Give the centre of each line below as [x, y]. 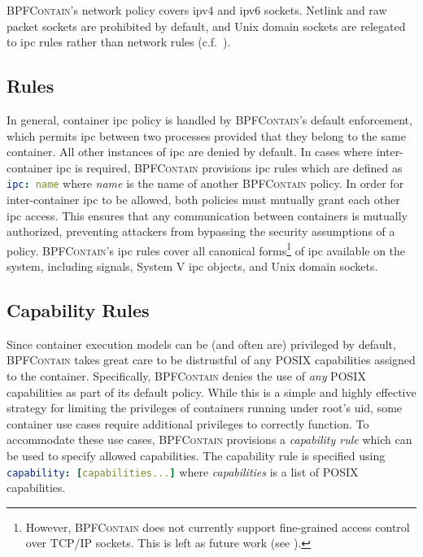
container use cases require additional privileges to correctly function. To [188, 423]
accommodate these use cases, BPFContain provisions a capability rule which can [209, 440]
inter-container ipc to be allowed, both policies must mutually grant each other [203, 200]
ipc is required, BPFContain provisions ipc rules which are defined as [229, 167]
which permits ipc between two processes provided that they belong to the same [206, 135]
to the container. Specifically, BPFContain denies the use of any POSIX [186, 376]
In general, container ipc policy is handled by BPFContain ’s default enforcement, [209, 119]
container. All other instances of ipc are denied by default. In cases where [190, 152]
